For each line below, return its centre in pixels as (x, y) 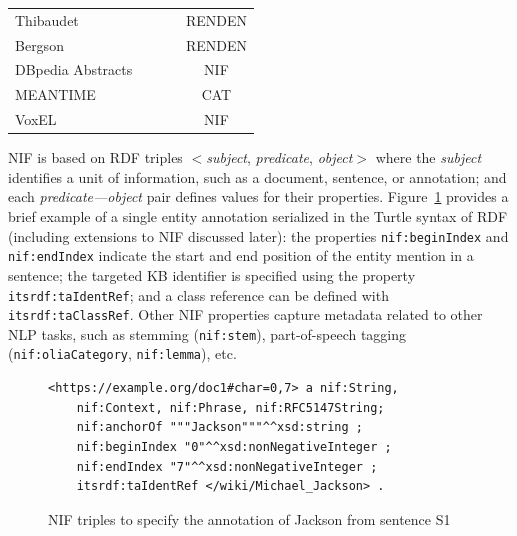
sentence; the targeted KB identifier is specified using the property (212, 274)
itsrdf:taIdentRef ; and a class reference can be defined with (198, 294)
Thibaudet (47, 19)
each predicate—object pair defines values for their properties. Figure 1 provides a (258, 196)
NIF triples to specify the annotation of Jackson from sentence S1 (249, 518)
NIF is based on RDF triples (95, 157)
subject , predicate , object (279, 157)
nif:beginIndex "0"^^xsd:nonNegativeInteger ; (234, 446)
